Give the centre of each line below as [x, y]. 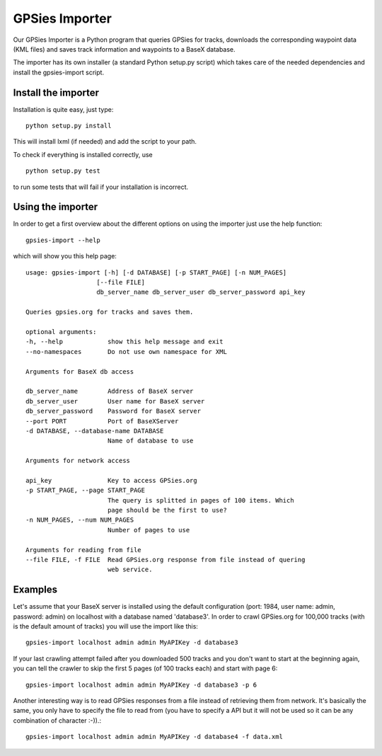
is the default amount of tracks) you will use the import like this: [105, 626]
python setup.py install [69, 126]
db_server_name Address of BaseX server [110, 391]
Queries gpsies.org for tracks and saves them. [110, 312]
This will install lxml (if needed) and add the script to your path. [105, 142]
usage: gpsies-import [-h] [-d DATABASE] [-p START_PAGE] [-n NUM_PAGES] [156, 272]
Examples [35, 590]
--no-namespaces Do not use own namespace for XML [127, 351]
